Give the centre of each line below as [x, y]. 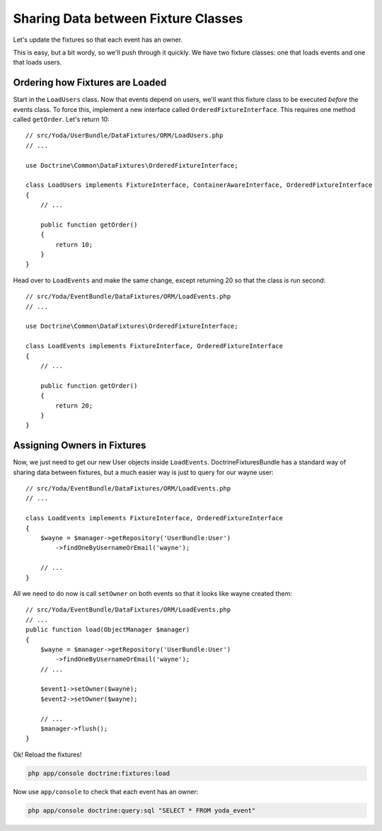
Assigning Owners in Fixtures [80, 446]
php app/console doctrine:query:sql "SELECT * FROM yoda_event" [142, 810]
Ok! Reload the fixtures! [47, 755]
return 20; [74, 406]
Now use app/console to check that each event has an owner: [106, 791]
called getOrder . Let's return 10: [61, 120]
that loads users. [37, 62]
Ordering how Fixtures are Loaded [90, 82]
